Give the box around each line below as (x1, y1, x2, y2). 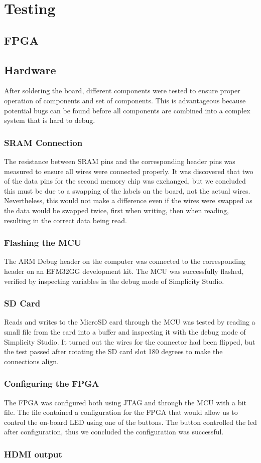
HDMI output (4, 447, 62, 460)
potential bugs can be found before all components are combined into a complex (4, 105, 250, 115)
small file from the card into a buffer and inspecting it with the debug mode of (4, 326, 246, 337)
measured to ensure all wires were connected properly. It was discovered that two (4, 166, 253, 176)
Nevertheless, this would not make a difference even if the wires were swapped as (4, 195, 252, 206)
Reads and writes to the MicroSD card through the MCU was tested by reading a (4, 317, 255, 327)
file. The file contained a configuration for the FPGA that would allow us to (4, 407, 238, 417)
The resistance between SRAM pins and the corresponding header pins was (4, 156, 235, 166)
